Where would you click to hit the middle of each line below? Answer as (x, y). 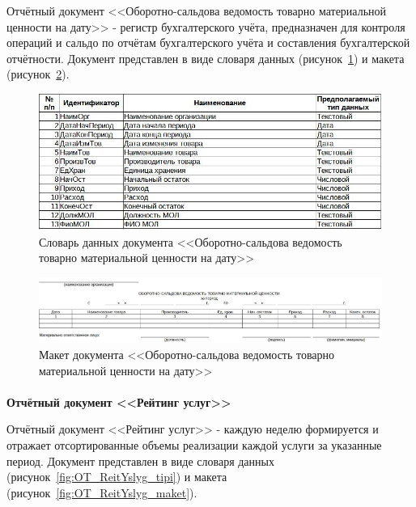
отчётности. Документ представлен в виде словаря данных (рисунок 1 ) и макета (206, 58)
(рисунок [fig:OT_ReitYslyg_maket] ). (102, 492)
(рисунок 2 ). (38, 74)
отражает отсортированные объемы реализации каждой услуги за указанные (194, 444)
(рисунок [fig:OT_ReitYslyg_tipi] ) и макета (117, 477)
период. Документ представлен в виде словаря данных (140, 461)
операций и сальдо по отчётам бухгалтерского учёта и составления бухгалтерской (208, 42)
